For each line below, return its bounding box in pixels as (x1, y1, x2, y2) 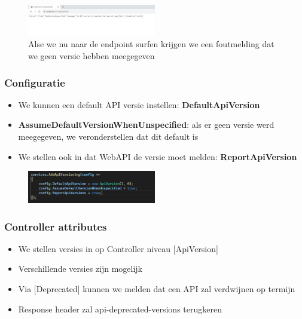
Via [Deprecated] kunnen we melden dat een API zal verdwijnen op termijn (18, 283, 295, 295)
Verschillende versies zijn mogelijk (18, 262, 142, 275)
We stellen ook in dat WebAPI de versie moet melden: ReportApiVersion (18, 150, 297, 162)
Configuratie (4, 75, 65, 90)
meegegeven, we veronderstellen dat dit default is (18, 130, 199, 143)
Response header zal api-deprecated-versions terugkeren (18, 302, 222, 315)
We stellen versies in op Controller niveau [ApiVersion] (18, 242, 218, 254)
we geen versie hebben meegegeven (28, 50, 155, 62)
